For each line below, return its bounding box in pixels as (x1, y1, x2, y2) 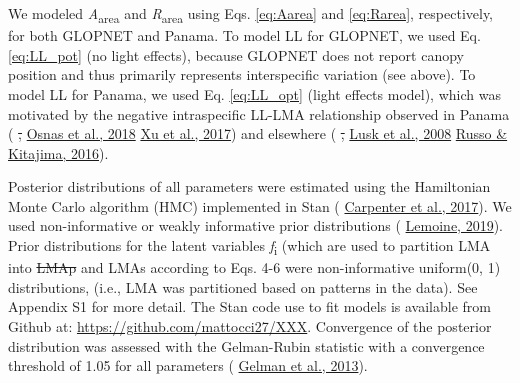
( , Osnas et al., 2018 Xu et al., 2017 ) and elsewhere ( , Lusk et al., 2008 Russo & (8, 123, 508, 144)
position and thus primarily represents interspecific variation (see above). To (8, 64, 476, 85)
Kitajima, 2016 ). (8, 142, 109, 163)
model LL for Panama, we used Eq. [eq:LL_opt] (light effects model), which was (8, 83, 501, 104)
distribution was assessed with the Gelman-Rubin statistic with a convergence (8, 335, 485, 356)
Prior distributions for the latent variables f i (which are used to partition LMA (8, 235, 491, 258)
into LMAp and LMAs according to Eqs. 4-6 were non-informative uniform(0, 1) (8, 257, 501, 278)
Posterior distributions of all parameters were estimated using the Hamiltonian (8, 176, 491, 197)
